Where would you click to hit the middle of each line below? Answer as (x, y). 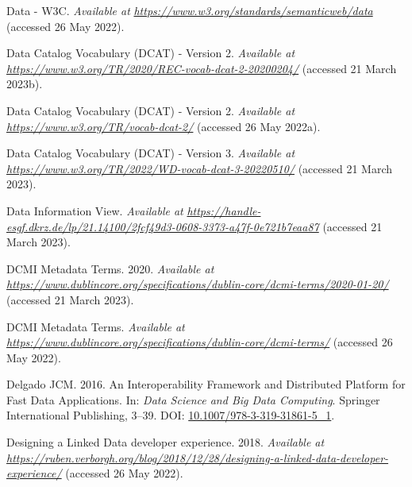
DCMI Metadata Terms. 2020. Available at (110, 268)
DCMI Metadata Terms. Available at (96, 326)
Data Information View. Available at (95, 210)
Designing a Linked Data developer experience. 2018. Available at (166, 442)
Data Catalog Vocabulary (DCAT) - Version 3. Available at (151, 153)
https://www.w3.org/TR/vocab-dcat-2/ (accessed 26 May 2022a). (164, 126)
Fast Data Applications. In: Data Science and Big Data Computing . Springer (193, 399)
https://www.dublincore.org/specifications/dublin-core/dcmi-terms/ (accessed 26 (200, 342)
